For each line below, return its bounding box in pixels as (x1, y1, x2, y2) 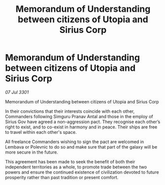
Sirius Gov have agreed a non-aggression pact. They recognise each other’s (5, 119, 161, 124)
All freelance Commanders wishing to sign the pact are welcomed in (5, 139, 144, 145)
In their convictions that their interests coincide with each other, (5, 108, 135, 114)
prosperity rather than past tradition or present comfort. (5, 174, 119, 180)
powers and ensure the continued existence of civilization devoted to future (5, 169, 159, 175)
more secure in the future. (5, 149, 58, 155)
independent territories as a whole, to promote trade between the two (5, 164, 147, 170)
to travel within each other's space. (5, 129, 77, 135)
